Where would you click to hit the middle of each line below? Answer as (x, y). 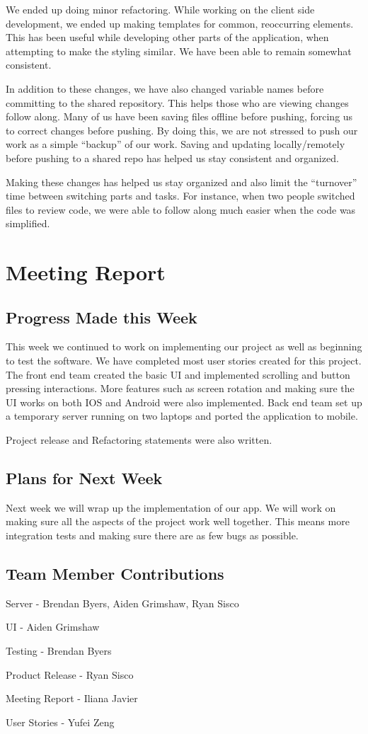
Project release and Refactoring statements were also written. (139, 440)
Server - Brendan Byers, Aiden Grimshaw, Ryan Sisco (122, 603)
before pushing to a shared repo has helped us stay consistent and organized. (172, 157)
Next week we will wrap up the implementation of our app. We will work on (171, 507)
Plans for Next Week (84, 478)
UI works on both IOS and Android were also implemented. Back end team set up (184, 402)
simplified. (28, 223)
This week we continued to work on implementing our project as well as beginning (184, 346)
